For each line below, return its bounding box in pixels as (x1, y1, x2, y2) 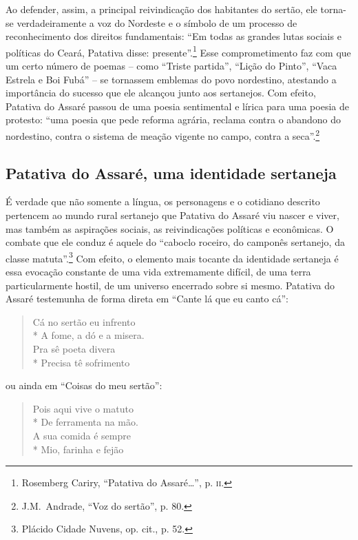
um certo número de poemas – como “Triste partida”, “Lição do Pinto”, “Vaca (6, 59, 337, 73)
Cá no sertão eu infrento (32, 314, 136, 329)
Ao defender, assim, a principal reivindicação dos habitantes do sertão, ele (6, 2, 317, 16)
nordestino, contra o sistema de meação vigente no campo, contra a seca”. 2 (6, 127, 320, 143)
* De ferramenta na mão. (32, 415, 138, 429)
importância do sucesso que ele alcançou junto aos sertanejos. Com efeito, (6, 85, 316, 100)
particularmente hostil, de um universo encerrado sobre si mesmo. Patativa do (6, 278, 335, 292)
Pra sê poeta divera (32, 342, 116, 356)
